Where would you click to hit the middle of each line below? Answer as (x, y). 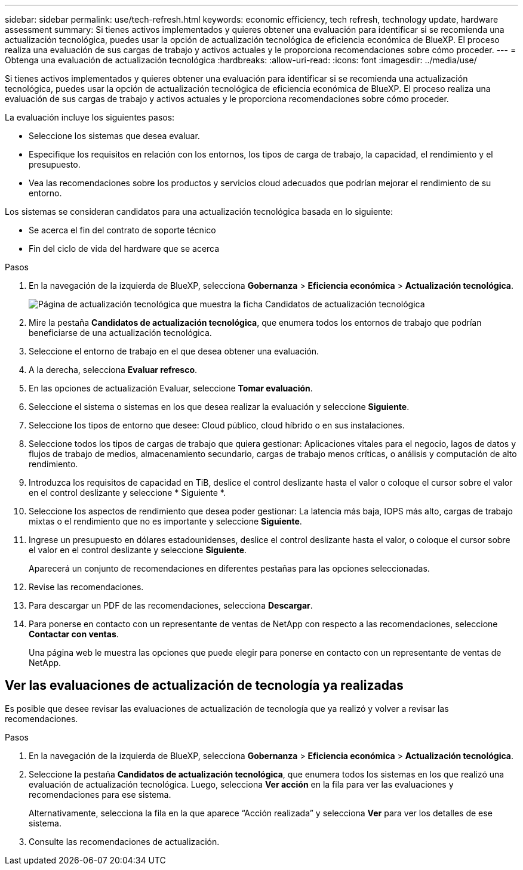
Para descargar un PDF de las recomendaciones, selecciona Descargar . (171, 605)
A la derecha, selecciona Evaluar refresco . (113, 370)
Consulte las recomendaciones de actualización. (124, 841)
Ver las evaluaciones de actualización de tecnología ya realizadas (204, 686)
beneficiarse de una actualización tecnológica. (120, 333)
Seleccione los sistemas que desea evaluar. (114, 136)
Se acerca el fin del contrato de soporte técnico (122, 230)
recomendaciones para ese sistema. (100, 794)
